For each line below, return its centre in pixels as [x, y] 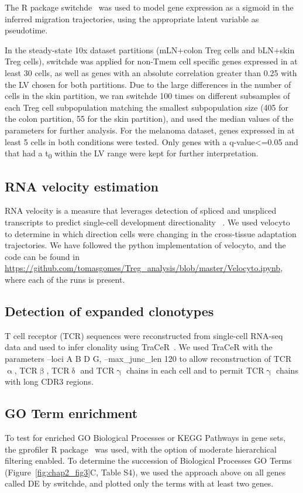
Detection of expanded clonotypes [109, 311]
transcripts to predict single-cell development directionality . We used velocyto [147, 222]
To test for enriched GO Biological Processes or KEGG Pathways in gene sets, [145, 437]
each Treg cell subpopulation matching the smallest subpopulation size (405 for [147, 107]
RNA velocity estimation [82, 186]
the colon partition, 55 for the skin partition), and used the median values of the [149, 119]
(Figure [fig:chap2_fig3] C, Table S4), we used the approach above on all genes [145, 472]
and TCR [97, 370]
